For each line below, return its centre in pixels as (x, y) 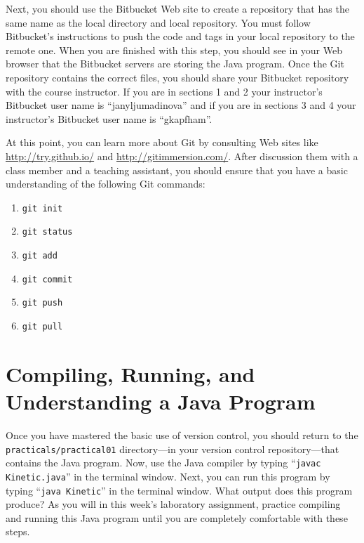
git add (40, 256)
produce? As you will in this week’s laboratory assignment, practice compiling (173, 504)
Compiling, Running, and (130, 373)
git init (42, 208)
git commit (47, 279)
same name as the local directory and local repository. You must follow (158, 22)
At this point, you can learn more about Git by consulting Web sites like (162, 142)
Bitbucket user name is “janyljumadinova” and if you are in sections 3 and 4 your (181, 105)
